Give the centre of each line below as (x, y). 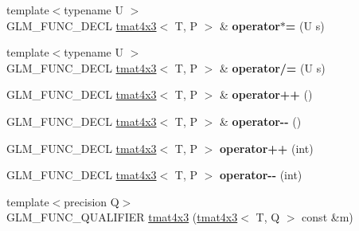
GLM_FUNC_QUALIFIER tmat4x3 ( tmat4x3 (122, 217)
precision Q (92, 201)
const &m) (328, 217)
